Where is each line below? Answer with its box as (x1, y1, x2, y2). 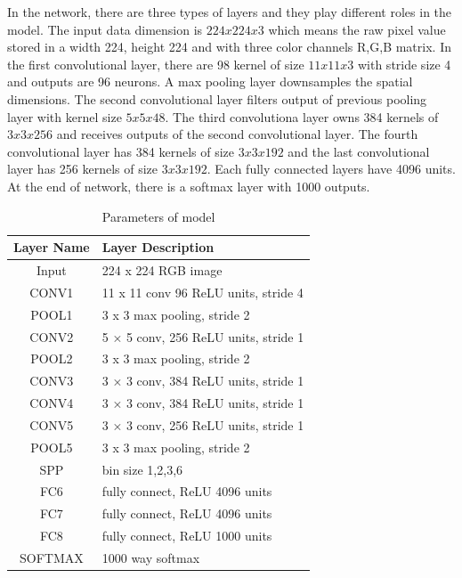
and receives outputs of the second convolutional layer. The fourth (56, 125, 418, 143)
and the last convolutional (288, 142, 430, 160)
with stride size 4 (357, 54, 451, 73)
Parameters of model (101, 207, 215, 225)
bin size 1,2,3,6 (101, 460, 183, 478)
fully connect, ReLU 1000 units (101, 526, 272, 545)
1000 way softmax (101, 548, 200, 566)
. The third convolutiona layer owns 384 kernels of (165, 107, 439, 126)
